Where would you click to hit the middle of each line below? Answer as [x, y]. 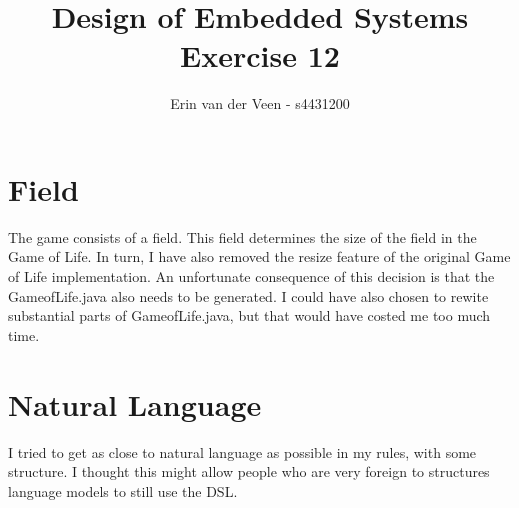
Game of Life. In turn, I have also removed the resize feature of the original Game [259, 256]
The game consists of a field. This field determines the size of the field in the [242, 236]
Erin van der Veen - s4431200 [260, 103]
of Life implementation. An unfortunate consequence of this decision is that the [251, 276]
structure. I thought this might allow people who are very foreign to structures [249, 471]
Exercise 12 [260, 55]
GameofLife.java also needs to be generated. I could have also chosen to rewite [248, 295]
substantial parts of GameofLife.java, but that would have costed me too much [249, 315]
